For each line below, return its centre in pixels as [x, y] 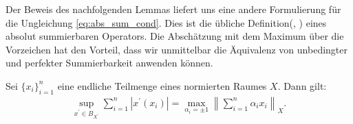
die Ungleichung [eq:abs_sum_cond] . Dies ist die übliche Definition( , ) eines [166, 22]
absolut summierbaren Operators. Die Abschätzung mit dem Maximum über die [175, 36]
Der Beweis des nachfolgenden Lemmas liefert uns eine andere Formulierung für [173, 9]
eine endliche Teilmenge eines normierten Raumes [162, 85]
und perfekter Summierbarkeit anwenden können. [109, 63]
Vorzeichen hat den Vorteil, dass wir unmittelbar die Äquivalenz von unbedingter [176, 49]
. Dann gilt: [302, 85]
